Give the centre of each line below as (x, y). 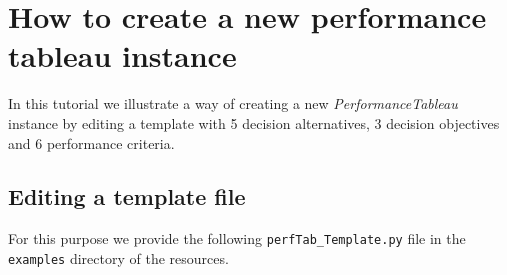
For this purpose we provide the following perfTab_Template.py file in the (237, 238)
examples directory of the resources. (118, 257)
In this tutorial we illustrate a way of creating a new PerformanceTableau (233, 103)
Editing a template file (127, 196)
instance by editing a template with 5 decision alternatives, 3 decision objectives (254, 122)
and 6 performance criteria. (91, 142)
